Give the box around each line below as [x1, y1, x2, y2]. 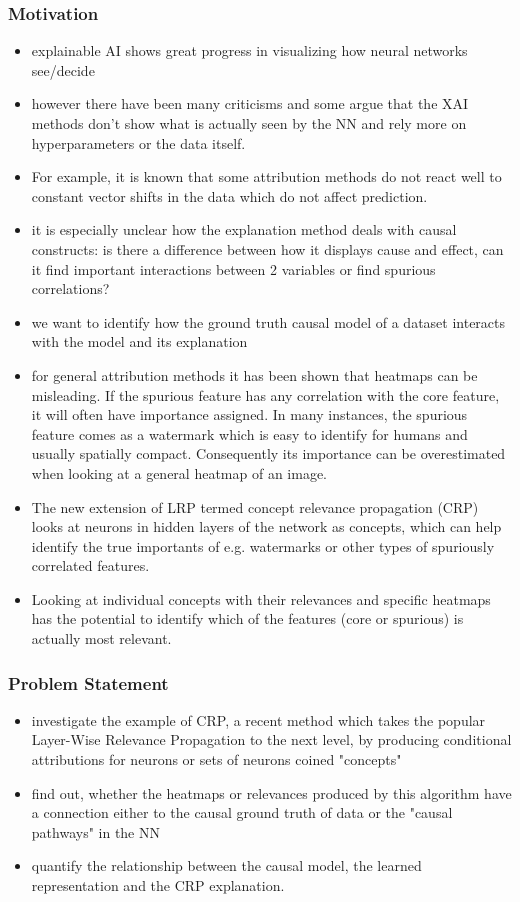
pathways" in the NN [31, 821, 160, 842]
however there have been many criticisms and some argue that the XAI [31, 93, 469, 114]
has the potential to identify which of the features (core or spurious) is [31, 608, 464, 629]
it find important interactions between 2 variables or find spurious [31, 258, 436, 279]
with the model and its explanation [31, 331, 248, 352]
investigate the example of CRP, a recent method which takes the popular [31, 709, 486, 730]
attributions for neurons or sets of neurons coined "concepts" [31, 749, 402, 770]
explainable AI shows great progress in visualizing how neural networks [31, 40, 468, 61]
